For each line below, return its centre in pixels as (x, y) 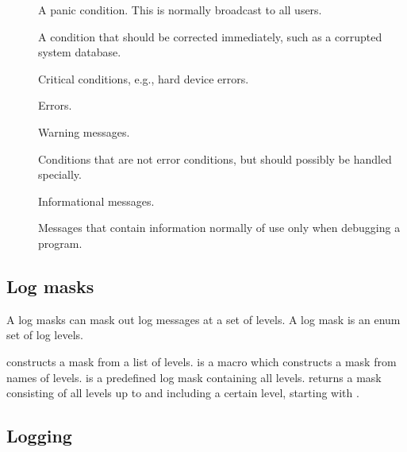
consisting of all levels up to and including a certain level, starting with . (183, 393)
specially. (60, 174)
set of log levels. (45, 335)
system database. (80, 52)
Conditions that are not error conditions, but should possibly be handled (215, 158)
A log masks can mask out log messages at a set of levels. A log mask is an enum (203, 319)
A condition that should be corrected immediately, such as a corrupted (210, 36)
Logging (39, 436)
